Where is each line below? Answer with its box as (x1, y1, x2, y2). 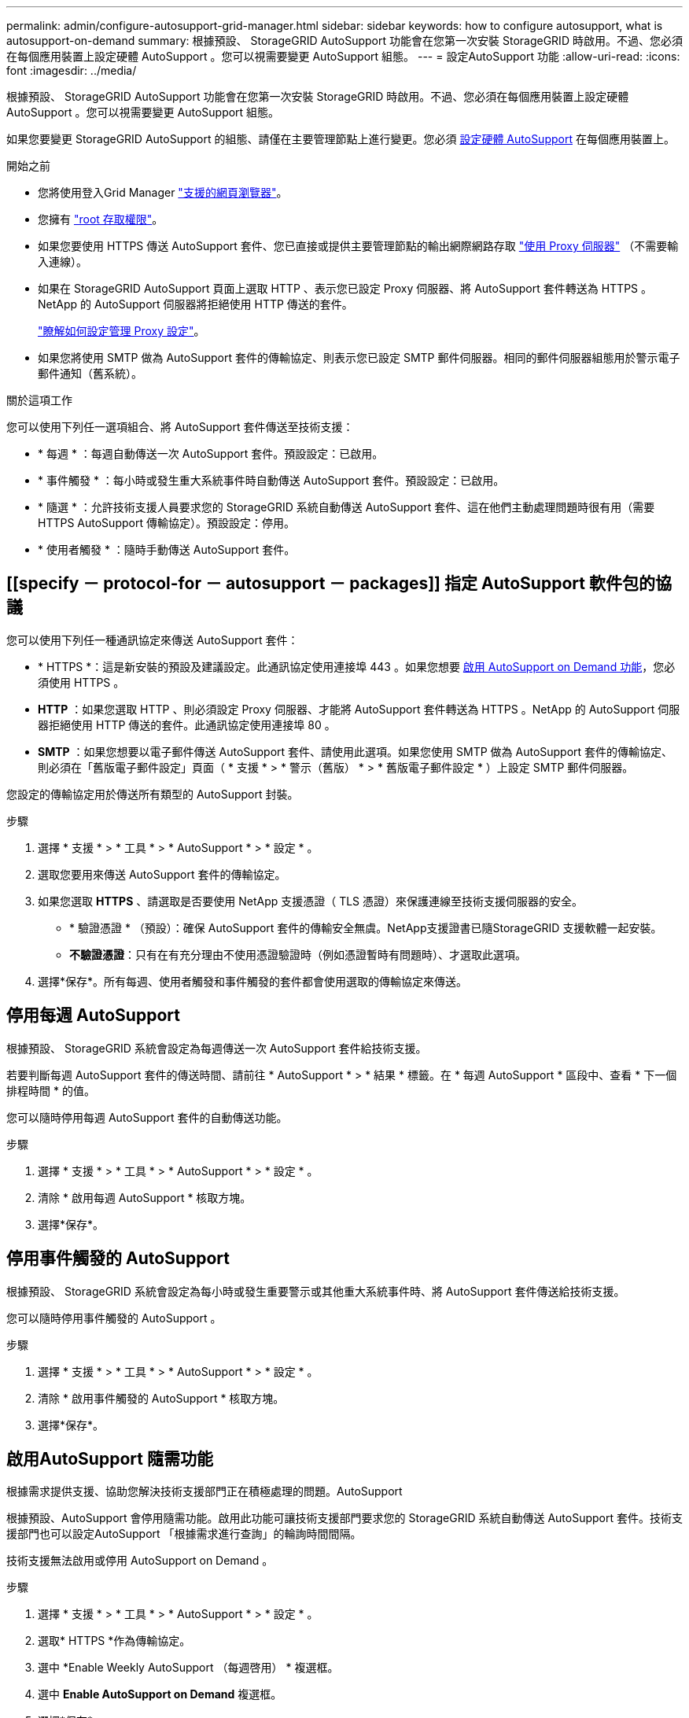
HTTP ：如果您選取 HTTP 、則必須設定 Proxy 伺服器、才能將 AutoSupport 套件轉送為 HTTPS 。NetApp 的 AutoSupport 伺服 (38, 702, 680, 716)
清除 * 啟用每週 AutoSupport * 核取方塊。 (38, 1190, 252, 1204)
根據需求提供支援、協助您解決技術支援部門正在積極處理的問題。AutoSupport (6, 1484, 403, 1499)
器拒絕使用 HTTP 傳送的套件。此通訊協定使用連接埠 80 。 (38, 717, 336, 732)
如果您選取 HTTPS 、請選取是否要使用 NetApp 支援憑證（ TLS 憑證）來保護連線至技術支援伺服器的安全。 (38, 894, 584, 908)
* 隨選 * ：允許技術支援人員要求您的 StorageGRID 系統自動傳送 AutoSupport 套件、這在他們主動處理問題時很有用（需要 (38, 500, 655, 514)
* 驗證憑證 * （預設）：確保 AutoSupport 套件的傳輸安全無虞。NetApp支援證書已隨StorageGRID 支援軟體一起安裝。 (69, 920, 662, 935)
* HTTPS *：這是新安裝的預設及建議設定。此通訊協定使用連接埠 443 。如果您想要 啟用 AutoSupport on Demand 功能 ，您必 (38, 659, 676, 673)
